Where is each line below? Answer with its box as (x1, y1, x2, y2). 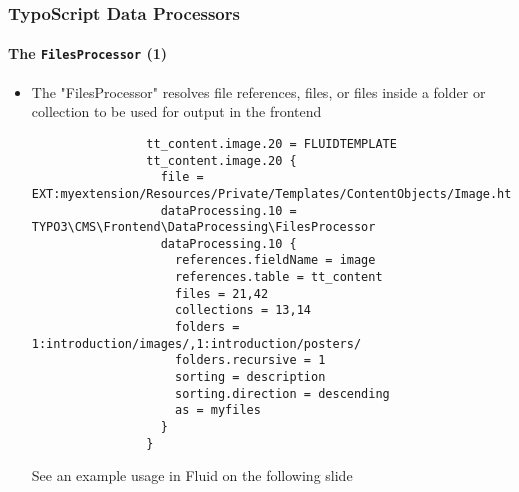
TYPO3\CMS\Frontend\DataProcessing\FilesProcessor (31, 220, 376, 235)
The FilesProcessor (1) (8, 43, 168, 64)
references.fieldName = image (174, 253, 376, 268)
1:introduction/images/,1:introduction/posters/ (31, 336, 362, 351)
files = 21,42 (174, 286, 269, 301)
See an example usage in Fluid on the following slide (31, 465, 353, 486)
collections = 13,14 (174, 303, 312, 318)
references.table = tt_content (174, 270, 383, 285)
